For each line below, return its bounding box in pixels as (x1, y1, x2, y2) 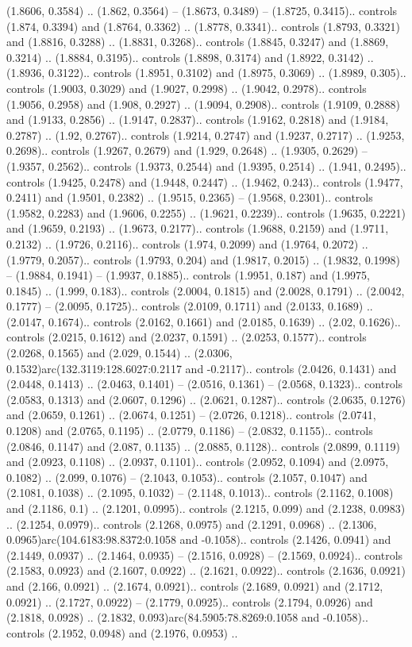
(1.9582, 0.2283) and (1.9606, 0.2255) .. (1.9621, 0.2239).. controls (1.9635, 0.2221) (6, 204, 406, 221)
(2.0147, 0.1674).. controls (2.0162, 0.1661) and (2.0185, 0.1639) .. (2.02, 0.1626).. (6, 313, 401, 329)
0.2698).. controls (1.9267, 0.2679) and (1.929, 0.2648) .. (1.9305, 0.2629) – (6, 142, 368, 159)
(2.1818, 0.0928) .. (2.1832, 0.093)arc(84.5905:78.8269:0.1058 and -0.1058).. (6, 609, 368, 626)
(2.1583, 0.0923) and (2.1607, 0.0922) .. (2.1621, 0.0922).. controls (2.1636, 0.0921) (6, 562, 406, 579)
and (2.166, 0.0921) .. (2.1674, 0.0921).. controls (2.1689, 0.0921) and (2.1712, (6, 577, 383, 594)
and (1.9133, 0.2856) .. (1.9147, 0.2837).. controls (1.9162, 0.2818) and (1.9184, (6, 111, 389, 128)
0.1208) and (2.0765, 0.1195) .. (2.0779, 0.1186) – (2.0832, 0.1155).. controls (6, 422, 373, 439)
